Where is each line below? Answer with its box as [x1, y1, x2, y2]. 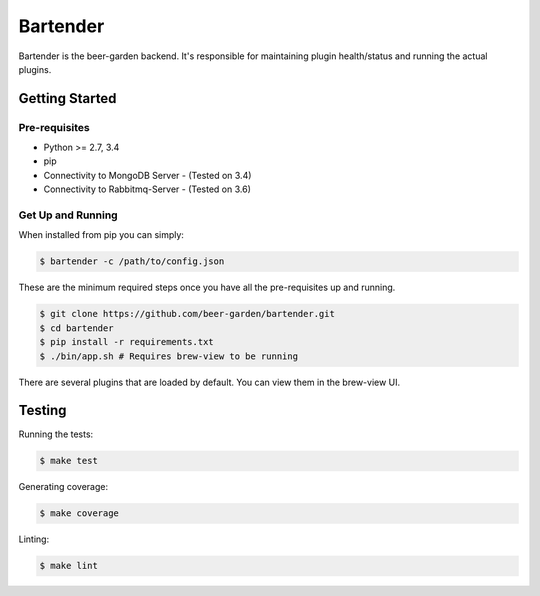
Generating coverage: [18, 481, 109, 493]
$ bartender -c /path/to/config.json [39, 256, 225, 267]
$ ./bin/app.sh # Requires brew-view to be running [39, 350, 299, 362]
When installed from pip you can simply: [18, 229, 185, 241]
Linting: [18, 533, 50, 545]
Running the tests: [18, 428, 94, 440]
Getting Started [18, 90, 117, 107]
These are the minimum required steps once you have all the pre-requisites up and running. [18, 281, 396, 294]
